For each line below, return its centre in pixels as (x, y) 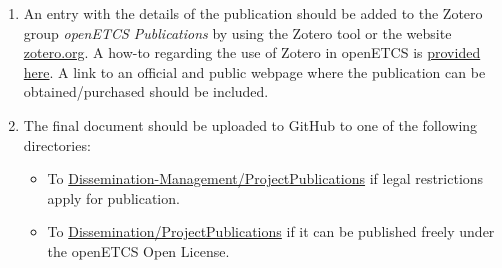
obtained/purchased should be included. (146, 91)
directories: (57, 144)
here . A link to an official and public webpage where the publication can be (254, 71)
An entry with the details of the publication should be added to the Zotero (253, 13)
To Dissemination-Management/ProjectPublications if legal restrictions (265, 178)
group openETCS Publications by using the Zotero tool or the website (237, 32)
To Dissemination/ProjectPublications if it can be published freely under (271, 231)
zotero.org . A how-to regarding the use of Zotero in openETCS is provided (252, 52)
